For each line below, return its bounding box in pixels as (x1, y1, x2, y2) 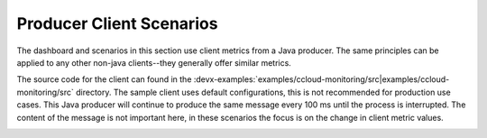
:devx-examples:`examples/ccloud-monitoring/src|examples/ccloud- (193, 74, 450, 85)
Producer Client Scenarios (16, 14, 218, 33)
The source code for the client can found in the (16, 74, 192, 85)
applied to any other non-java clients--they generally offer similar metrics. (16, 57, 292, 68)
